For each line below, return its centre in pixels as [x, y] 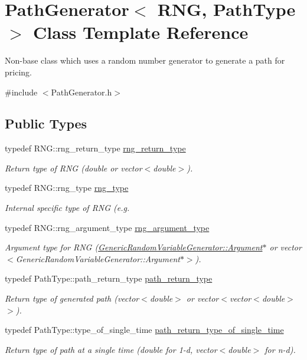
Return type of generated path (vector [72, 298]
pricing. [18, 72]
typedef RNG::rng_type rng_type [67, 188]
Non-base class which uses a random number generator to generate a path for [145, 60]
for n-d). [280, 349]
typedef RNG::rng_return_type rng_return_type [95, 148]
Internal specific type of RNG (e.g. [67, 208]
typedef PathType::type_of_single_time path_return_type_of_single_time [144, 330]
